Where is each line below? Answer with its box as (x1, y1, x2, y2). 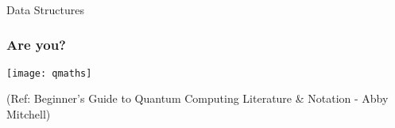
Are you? (6, 35, 67, 55)
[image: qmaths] (6, 67, 92, 79)
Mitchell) (6, 105, 51, 122)
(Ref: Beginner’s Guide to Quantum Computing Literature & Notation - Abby (6, 90, 389, 107)
